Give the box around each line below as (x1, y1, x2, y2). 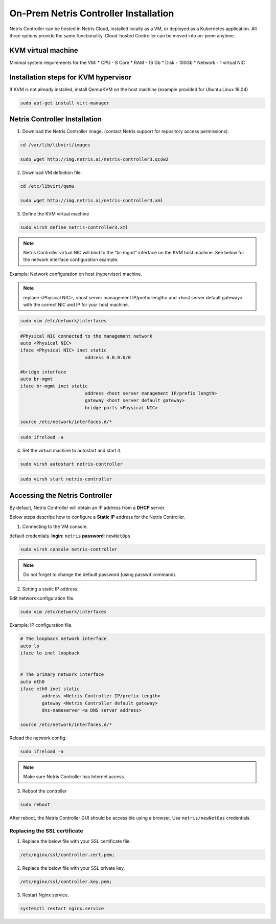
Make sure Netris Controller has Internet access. (23, 774, 125, 780)
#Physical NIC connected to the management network (20, 333, 153, 339)
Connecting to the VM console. (22, 523, 88, 530)
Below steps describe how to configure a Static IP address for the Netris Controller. (9, 514, 186, 520)
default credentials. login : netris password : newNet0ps (9, 533, 131, 539)
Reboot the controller (22, 788, 67, 794)
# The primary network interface (20, 672, 104, 677)
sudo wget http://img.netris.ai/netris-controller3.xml (20, 197, 164, 203)
